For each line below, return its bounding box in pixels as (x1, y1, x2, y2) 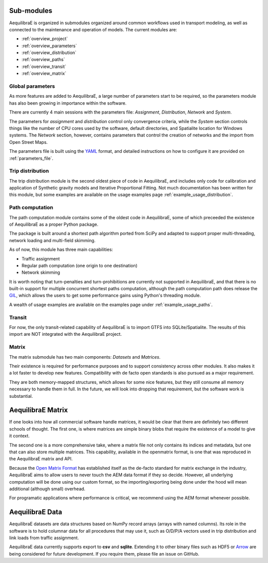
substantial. (9, 393, 33, 399)
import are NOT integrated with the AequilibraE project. (9, 331, 122, 337)
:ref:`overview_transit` (21, 63, 67, 69)
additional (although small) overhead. (9, 486, 85, 492)
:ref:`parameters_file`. (9, 155, 54, 161)
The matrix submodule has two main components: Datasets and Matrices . (9, 354, 161, 360)
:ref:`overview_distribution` (21, 50, 77, 56)
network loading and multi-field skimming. (9, 237, 96, 243)
